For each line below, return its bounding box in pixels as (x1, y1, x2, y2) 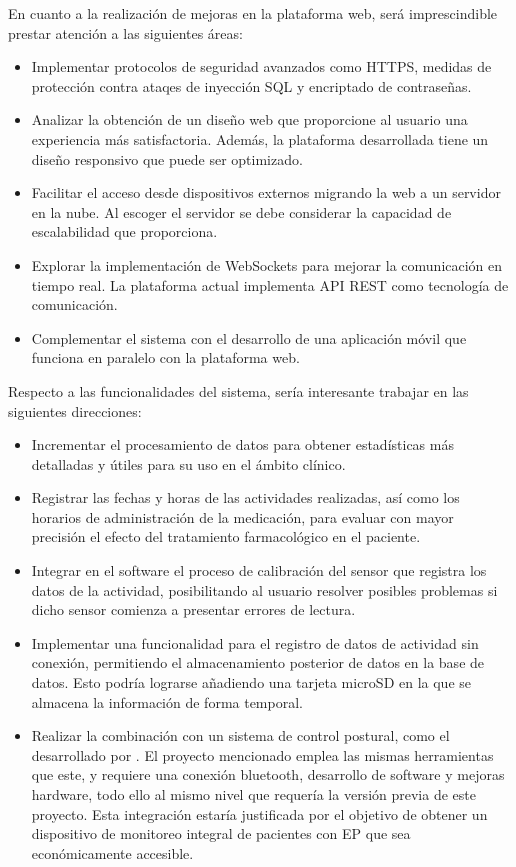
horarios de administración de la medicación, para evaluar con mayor (31, 506, 454, 527)
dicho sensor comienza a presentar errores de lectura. (31, 599, 356, 620)
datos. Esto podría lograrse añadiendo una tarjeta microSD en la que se (31, 672, 471, 693)
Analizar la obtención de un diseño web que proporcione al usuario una (31, 109, 468, 130)
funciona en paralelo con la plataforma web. (31, 347, 300, 368)
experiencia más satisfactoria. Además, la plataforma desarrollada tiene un (31, 128, 489, 149)
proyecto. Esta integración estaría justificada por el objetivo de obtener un (31, 803, 488, 824)
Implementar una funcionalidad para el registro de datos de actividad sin (31, 632, 479, 653)
